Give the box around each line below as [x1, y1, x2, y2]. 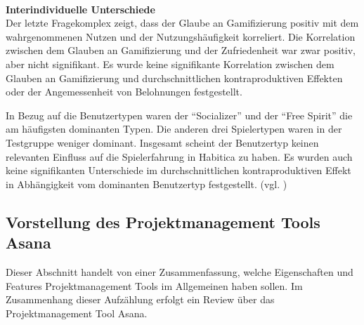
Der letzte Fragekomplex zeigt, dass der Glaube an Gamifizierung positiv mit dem [6, 15, 359, 30]
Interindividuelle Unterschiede [6, 1, 155, 16]
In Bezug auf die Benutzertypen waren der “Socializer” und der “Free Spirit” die [6, 107, 353, 122]
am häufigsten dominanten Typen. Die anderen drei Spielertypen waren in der [6, 121, 342, 136]
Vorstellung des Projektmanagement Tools [6, 211, 320, 232]
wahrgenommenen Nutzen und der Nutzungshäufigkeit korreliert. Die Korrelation [6, 29, 356, 44]
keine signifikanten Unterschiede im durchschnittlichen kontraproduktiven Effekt [6, 163, 351, 178]
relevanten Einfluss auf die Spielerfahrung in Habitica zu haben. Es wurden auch [6, 149, 353, 164]
